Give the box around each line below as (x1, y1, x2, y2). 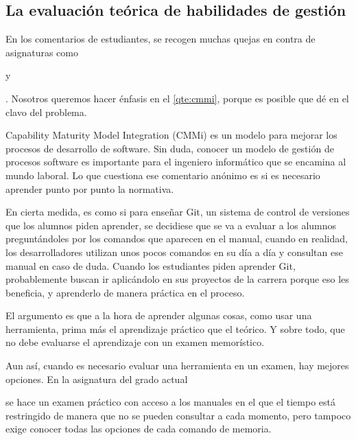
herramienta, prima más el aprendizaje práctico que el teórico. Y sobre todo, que (5, 321, 345, 336)
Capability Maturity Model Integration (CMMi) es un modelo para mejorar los (5, 128, 337, 142)
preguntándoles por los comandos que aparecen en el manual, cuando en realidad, (5, 231, 348, 246)
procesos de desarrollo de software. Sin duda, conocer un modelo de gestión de (5, 141, 334, 155)
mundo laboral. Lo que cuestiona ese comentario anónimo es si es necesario (5, 167, 320, 182)
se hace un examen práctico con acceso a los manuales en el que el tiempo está (5, 395, 335, 409)
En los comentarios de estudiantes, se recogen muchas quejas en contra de (5, 32, 316, 46)
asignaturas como (5, 45, 78, 59)
